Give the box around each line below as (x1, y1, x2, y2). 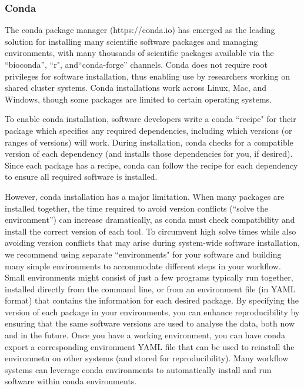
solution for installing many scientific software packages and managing (5, 35, 258, 47)
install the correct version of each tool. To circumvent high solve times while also (5, 225, 296, 237)
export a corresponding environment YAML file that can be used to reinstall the (5, 340, 295, 352)
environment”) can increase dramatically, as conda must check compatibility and (5, 213, 295, 226)
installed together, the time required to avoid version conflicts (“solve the (5, 202, 269, 214)
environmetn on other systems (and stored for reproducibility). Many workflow (5, 352, 289, 364)
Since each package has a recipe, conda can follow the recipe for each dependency (5, 159, 298, 171)
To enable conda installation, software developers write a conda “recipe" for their (5, 113, 296, 125)
